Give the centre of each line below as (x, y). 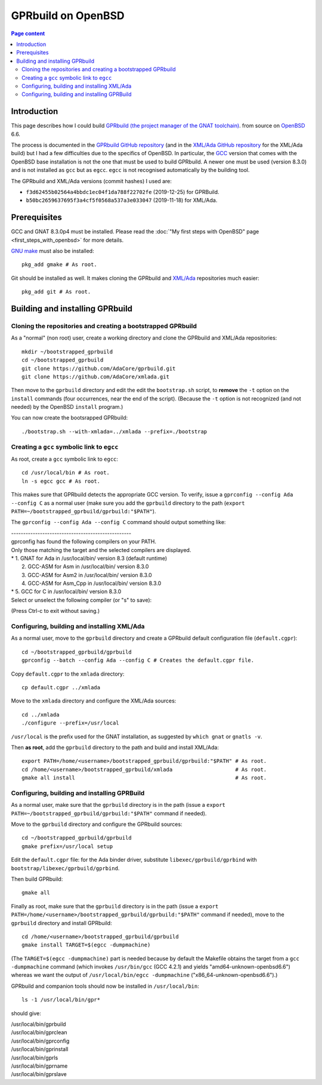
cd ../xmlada (41, 714)
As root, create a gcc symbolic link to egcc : (65, 459)
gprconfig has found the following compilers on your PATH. (84, 542)
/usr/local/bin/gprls (35, 1058)
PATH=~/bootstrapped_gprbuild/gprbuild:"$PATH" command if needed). (109, 813)
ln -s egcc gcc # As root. (61, 481)
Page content (28, 33)
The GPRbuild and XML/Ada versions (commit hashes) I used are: (92, 181)
